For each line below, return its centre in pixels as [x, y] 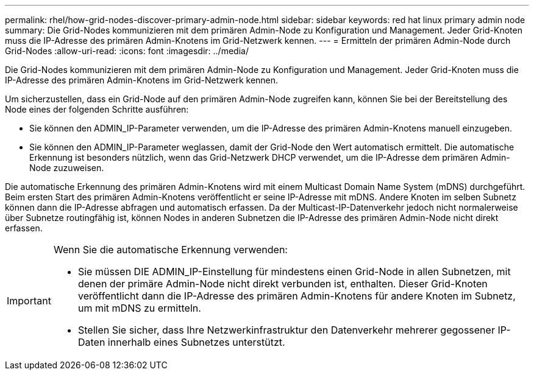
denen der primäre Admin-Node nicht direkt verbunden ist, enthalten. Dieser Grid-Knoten [283, 284]
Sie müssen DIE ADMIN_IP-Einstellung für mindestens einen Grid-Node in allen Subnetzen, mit [294, 272]
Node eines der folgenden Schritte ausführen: [97, 109]
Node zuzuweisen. [67, 168]
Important [29, 301]
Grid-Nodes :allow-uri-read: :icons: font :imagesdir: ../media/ [127, 51]
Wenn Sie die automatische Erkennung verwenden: [170, 250]
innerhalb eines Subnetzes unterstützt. [196, 342]
